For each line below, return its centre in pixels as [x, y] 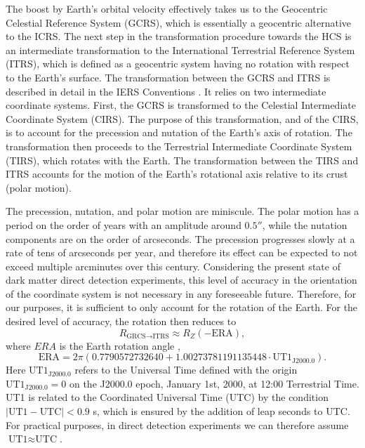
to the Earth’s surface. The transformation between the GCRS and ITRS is [168, 77]
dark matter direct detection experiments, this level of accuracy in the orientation [181, 280]
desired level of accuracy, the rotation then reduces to [121, 321]
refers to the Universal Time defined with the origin [186, 370]
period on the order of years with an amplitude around [124, 224]
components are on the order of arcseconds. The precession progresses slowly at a [180, 238]
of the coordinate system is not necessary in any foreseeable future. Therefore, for [181, 293]
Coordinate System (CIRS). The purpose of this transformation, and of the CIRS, [182, 118]
